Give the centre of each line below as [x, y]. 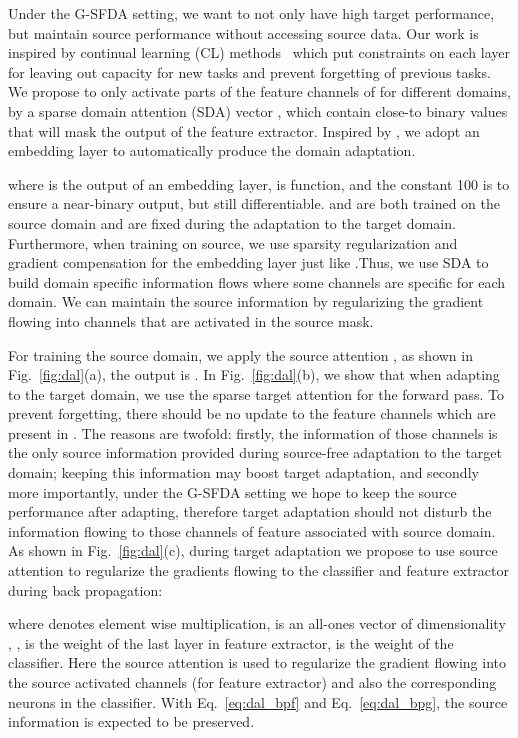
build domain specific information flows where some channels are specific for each [257, 281]
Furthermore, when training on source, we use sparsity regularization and [233, 242]
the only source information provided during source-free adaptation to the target [255, 452]
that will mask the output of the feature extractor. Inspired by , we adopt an [244, 130]
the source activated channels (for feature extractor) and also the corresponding [252, 682]
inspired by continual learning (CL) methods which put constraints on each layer [259, 52]
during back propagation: [85, 589]
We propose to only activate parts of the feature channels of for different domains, [259, 91]
